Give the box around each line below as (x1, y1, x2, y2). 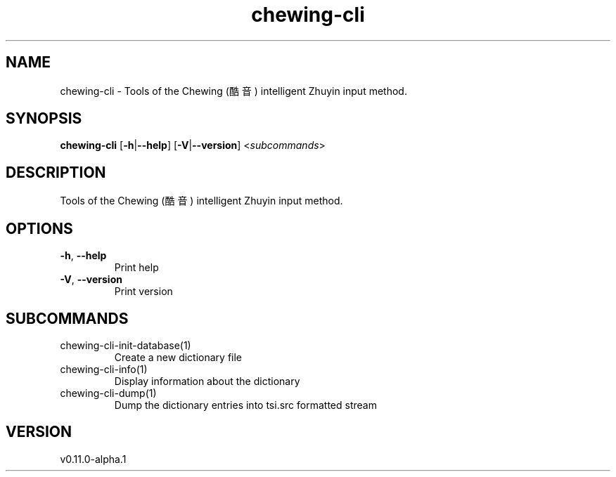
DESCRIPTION (6, 163, 106, 181)
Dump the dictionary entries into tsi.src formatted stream (114, 398, 377, 411)
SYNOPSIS (6, 110, 82, 128)
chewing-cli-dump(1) (60, 386, 157, 399)
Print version (114, 285, 173, 298)
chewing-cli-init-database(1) (60, 339, 191, 351)
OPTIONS (6, 219, 73, 237)
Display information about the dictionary (114, 374, 300, 387)
